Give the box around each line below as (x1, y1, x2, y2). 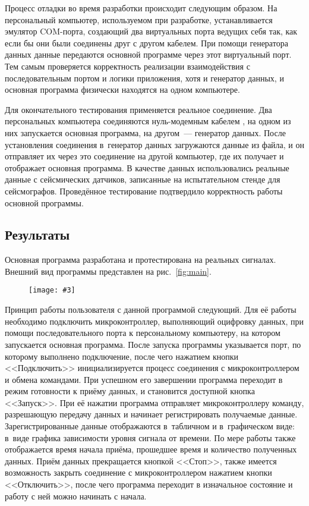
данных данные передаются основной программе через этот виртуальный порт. (5, 48, 292, 61)
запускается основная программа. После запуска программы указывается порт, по (5, 338, 301, 350)
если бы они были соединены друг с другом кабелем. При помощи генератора (5, 36, 288, 49)
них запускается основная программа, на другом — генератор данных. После (5, 126, 286, 139)
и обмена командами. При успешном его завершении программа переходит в (5, 373, 283, 385)
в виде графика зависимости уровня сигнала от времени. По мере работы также (5, 431, 296, 444)
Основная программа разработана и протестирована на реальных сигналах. (5, 253, 276, 266)
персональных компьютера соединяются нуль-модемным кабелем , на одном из (5, 115, 291, 127)
